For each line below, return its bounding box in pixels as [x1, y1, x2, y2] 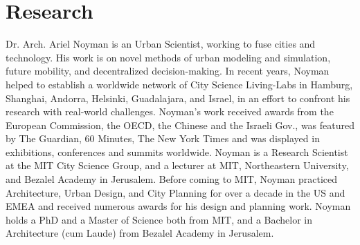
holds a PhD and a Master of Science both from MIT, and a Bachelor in [6, 212, 313, 226]
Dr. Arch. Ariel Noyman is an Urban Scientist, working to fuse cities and [6, 37, 316, 51]
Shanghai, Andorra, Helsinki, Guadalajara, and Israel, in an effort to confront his [6, 90, 350, 105]
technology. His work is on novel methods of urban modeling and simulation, [6, 50, 331, 64]
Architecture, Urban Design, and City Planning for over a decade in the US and [6, 185, 345, 199]
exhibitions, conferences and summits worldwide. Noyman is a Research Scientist [6, 144, 348, 159]
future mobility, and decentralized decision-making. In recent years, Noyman [6, 63, 330, 78]
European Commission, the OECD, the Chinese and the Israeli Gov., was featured [6, 117, 355, 132]
